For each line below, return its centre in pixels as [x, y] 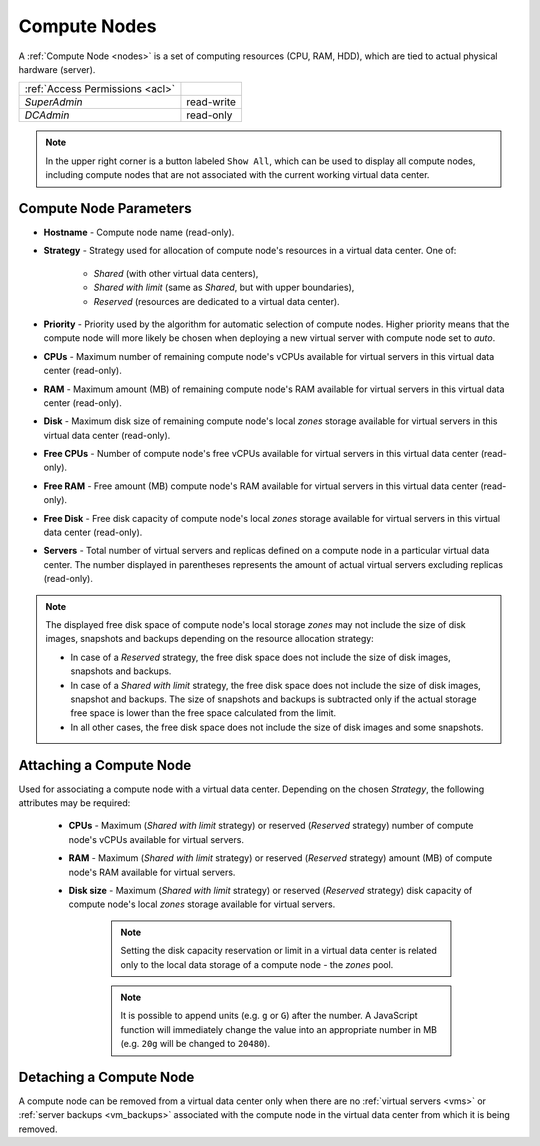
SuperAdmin [54, 102]
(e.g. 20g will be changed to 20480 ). [195, 1044]
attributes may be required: [74, 803]
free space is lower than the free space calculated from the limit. [203, 713]
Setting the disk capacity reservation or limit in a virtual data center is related [278, 951]
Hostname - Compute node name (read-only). [139, 232]
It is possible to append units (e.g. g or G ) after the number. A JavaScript [269, 1016]
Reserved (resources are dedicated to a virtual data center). [216, 301]
